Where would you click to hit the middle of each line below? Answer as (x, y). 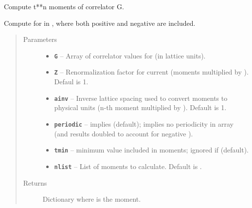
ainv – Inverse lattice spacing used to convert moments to (141, 98)
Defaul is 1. (71, 82)
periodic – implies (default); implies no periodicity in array (144, 123)
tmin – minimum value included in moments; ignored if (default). (151, 150)
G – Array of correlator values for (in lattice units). (130, 55)
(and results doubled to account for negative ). (124, 133)
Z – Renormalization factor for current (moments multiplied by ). (151, 72)
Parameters (40, 39)
